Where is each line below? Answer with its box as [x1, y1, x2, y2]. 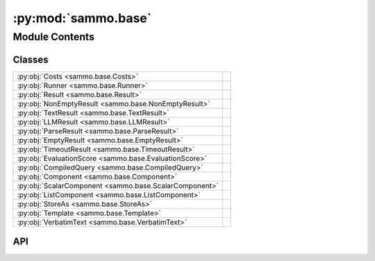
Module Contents [12, 31, 95, 43]
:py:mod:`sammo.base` [12, 10, 152, 26]
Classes [12, 53, 49, 65]
